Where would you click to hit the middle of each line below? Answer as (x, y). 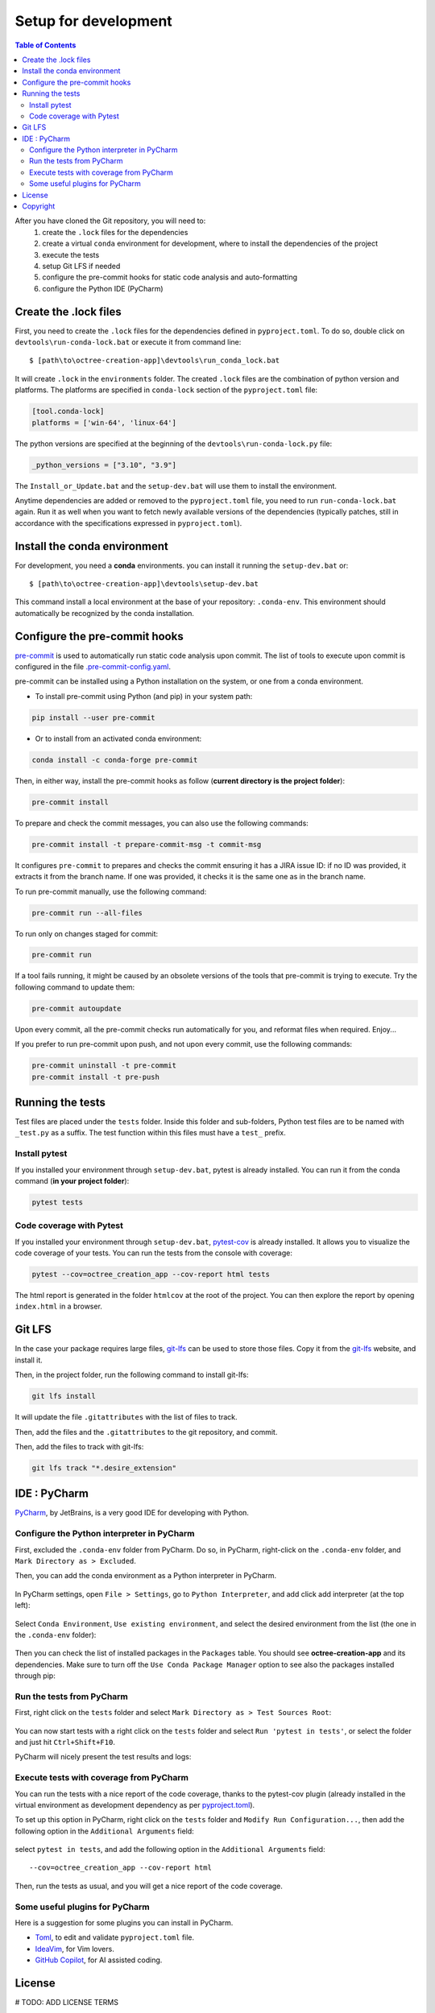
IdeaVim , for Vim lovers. (75, 1949)
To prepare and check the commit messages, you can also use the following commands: (162, 823)
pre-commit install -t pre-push (96, 1077)
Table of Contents (46, 45)
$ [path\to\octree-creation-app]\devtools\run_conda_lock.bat (155, 361)
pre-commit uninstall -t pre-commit (104, 1066)
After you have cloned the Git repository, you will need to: (110, 221)
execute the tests (71, 254)
